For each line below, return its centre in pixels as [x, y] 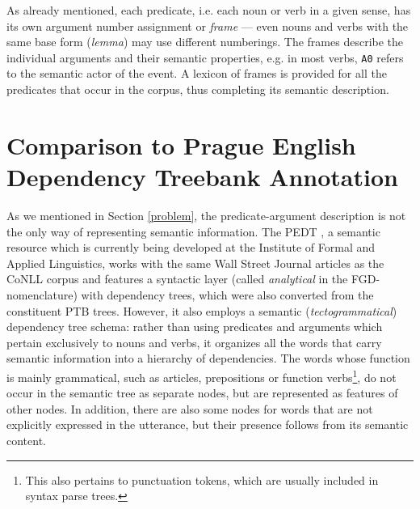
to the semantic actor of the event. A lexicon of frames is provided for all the [197, 73]
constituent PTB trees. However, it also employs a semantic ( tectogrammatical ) [202, 310]
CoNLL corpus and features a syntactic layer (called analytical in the [177, 279]
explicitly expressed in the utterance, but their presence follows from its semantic [208, 424]
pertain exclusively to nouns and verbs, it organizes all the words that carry [194, 342]
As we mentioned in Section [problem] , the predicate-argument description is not [206, 215]
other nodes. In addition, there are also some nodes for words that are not [190, 408]
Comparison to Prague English [181, 144]
